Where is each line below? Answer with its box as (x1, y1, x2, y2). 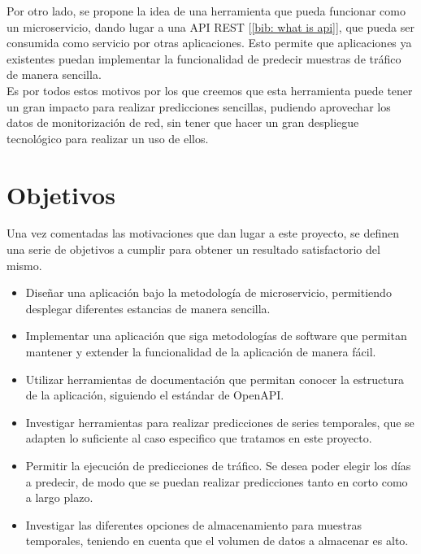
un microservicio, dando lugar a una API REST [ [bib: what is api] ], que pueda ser (7, 18, 414, 35)
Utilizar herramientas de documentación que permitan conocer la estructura (25, 370, 404, 387)
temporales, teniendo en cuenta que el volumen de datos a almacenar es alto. (25, 532, 409, 549)
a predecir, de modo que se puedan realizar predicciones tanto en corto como (25, 473, 408, 490)
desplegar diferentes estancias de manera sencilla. (25, 299, 271, 316)
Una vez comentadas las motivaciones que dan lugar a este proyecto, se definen (7, 225, 399, 242)
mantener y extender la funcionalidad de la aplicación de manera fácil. (25, 343, 376, 360)
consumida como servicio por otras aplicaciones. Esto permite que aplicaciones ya (7, 34, 412, 51)
